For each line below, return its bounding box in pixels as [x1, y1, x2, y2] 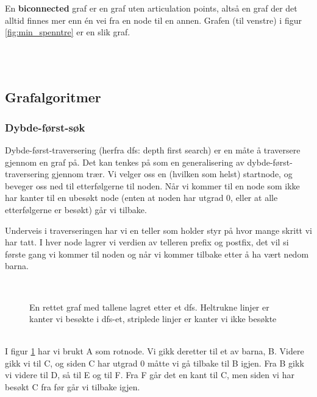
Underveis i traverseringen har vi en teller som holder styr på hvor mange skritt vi [5, 223, 312, 236]
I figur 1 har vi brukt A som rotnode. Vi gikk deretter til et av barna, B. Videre [5, 345, 304, 357]
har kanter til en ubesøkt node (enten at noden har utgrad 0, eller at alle [5, 191, 278, 204]
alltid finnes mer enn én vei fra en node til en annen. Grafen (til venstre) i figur [5, 13, 302, 26]
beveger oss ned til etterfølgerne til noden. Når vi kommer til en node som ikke [5, 179, 300, 192]
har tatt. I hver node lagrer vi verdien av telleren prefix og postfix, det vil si [5, 236, 289, 248]
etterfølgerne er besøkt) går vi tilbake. [5, 203, 147, 216]
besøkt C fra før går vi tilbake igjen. [5, 381, 140, 393]
